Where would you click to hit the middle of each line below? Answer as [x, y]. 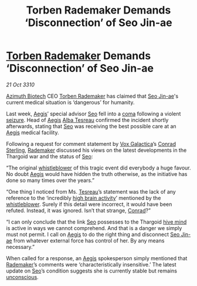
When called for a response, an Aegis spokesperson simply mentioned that [97, 258]
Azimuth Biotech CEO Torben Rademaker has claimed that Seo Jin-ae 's [92, 96]
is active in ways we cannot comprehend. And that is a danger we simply [94, 228]
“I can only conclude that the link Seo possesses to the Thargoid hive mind [96, 222]
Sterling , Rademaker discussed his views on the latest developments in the [96, 150]
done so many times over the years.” [50, 180]
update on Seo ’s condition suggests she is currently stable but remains [92, 271]
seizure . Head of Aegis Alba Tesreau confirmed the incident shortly [87, 120]
